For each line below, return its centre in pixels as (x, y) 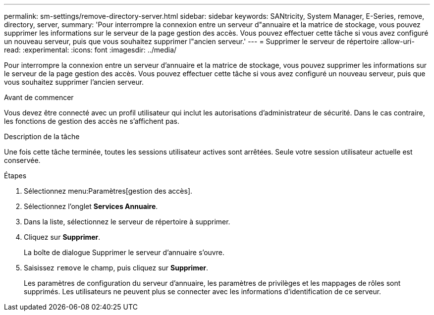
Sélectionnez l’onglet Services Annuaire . (91, 206)
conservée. (22, 160)
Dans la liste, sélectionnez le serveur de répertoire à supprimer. (127, 222)
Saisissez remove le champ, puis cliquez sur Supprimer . (116, 268)
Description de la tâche (42, 136)
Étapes (15, 176)
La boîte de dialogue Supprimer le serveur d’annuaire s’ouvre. (124, 252)
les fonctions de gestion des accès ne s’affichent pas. (92, 121)
